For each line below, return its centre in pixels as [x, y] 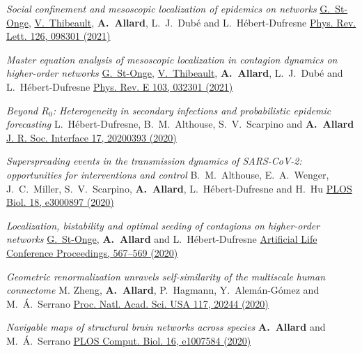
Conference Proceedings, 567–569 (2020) [92, 252]
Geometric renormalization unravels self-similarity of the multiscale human [166, 276]
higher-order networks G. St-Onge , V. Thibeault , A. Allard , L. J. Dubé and [175, 73]
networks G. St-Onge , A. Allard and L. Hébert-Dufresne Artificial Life [162, 239]
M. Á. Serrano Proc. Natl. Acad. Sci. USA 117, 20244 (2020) [137, 303]
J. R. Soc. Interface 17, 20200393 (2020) [92, 137]
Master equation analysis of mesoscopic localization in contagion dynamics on [172, 59]
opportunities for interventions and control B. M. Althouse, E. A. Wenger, [168, 174]
